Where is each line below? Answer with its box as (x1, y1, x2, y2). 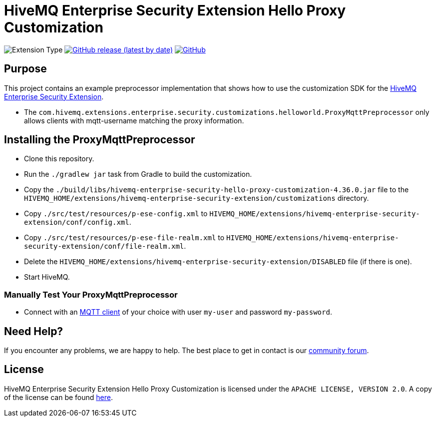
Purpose (4, 62, 47, 75)
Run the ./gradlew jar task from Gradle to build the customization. (24, 170, 252, 179)
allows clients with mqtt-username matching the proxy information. (24, 116, 244, 125)
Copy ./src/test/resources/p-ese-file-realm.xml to (24, 233, 225, 242)
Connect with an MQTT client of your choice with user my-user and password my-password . (24, 308, 332, 317)
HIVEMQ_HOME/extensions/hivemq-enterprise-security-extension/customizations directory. (24, 194, 369, 203)
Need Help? (4, 325, 63, 338)
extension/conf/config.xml (24, 218, 129, 227)
